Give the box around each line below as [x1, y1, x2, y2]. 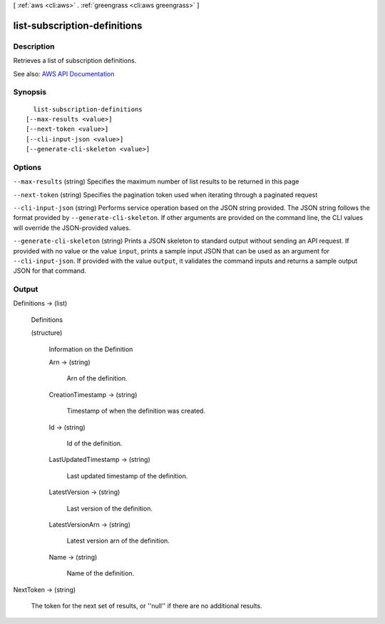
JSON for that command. [13, 266, 87, 275]
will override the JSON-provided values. [13, 223, 131, 232]
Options [13, 162, 42, 172]
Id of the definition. [66, 439, 123, 448]
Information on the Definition [48, 345, 133, 353]
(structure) [31, 328, 63, 337]
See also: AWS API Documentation [13, 69, 115, 78]
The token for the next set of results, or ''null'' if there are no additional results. [31, 601, 263, 610]
